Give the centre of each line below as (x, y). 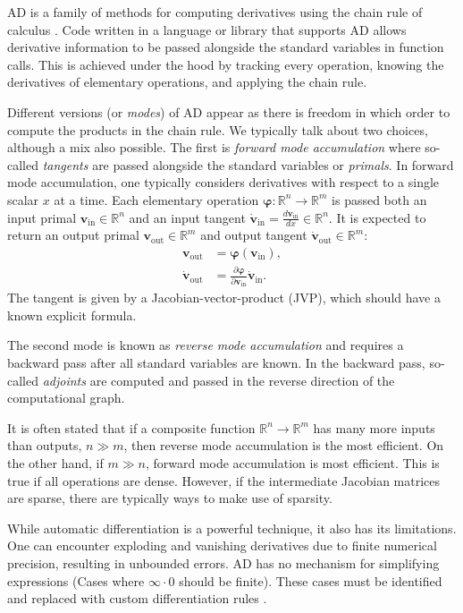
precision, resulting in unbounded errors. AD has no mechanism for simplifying (223, 563)
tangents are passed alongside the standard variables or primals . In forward (248, 164)
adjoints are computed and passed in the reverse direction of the (219, 380)
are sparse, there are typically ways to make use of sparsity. (170, 498)
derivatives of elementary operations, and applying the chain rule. (187, 82)
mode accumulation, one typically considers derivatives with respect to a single (223, 182)
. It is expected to (377, 217)
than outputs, (45, 445)
